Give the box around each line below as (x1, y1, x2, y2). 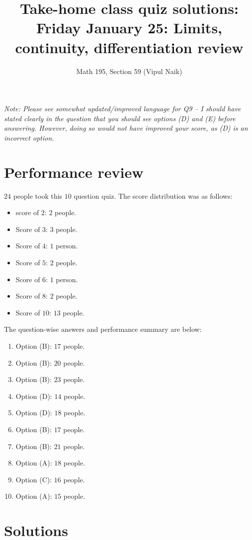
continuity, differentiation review (15, 37, 244, 57)
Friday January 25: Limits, (36, 17, 223, 38)
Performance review (4, 161, 144, 182)
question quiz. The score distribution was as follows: (74, 190, 233, 201)
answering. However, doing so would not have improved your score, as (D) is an (4, 123, 248, 133)
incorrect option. (4, 132, 54, 143)
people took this (13, 190, 63, 201)
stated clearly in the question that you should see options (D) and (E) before (4, 113, 236, 123)
